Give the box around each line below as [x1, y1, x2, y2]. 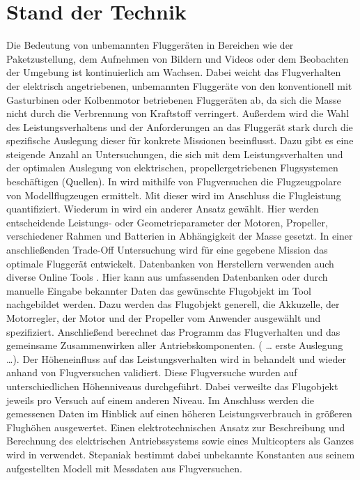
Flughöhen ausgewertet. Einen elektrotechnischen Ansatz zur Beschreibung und [6, 419, 345, 434]
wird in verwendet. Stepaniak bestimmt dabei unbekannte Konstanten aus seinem [6, 447, 355, 461]
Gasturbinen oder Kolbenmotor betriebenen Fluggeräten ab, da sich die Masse [6, 92, 341, 107]
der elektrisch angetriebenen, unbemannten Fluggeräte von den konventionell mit [6, 78, 352, 93]
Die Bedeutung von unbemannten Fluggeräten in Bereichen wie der [6, 38, 294, 52]
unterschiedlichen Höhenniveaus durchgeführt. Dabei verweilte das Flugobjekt [6, 378, 338, 393]
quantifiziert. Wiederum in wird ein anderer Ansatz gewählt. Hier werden [6, 201, 319, 216]
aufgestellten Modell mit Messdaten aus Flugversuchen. [6, 460, 242, 475]
